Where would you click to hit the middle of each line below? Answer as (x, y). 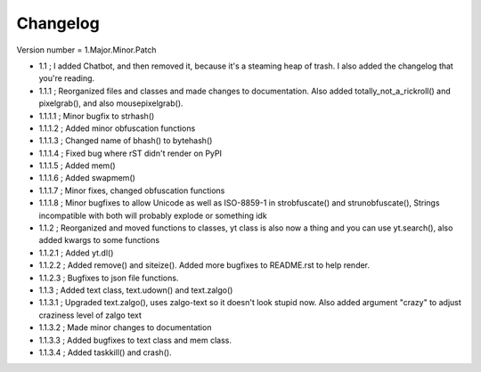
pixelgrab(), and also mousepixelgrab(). (111, 103)
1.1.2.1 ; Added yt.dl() (76, 253)
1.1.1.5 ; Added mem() (77, 166)
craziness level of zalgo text (90, 315)
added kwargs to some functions (99, 240)
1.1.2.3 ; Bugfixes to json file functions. (109, 278)
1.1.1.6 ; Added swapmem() (87, 178)
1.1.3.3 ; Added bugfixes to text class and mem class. (135, 340)
